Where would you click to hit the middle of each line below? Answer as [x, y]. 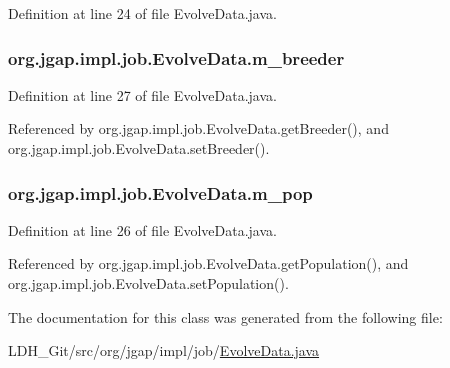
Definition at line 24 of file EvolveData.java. [142, 13]
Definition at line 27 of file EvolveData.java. [142, 94]
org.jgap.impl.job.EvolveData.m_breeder [176, 57]
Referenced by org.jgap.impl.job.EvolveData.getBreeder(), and [198, 128]
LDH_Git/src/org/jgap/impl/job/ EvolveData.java [164, 350]
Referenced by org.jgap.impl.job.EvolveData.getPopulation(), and [208, 263]
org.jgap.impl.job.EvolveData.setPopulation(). [148, 283]
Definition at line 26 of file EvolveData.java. [142, 229]
